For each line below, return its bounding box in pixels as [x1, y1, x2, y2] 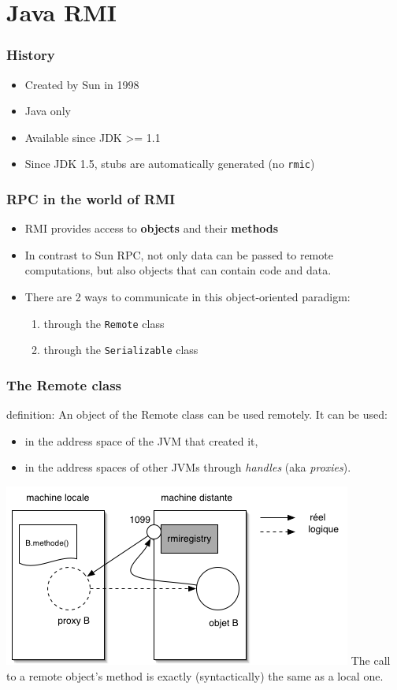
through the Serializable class [43, 341, 198, 358]
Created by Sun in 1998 [24, 76, 139, 92]
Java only [24, 103, 71, 119]
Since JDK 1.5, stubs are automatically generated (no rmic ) [24, 155, 315, 172]
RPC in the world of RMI [6, 188, 176, 208]
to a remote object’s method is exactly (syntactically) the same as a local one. [6, 667, 384, 684]
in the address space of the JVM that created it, [24, 432, 258, 449]
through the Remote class [43, 315, 165, 331]
